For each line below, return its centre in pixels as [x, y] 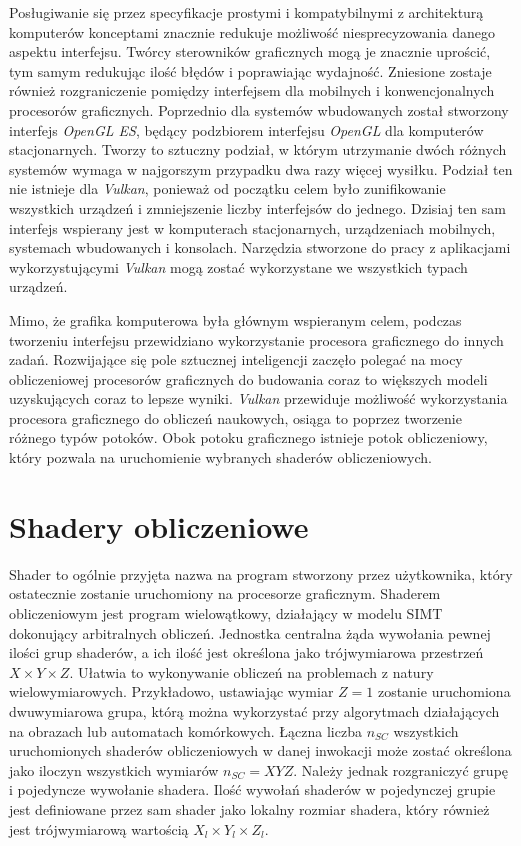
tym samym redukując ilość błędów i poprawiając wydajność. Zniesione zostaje [250, 70]
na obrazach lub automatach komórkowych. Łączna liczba [185, 730]
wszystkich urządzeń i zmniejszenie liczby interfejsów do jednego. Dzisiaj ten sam [257, 207]
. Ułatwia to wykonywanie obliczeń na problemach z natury [251, 671]
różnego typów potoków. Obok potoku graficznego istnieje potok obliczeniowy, [248, 437]
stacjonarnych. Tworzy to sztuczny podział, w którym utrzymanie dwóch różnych [258, 149]
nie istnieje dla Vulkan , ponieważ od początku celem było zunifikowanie [227, 188]
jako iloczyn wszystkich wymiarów [114, 769]
